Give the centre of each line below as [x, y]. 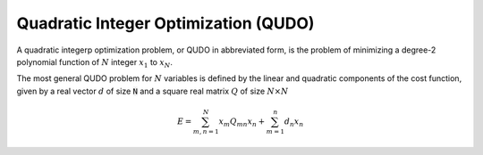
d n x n [294, 122]
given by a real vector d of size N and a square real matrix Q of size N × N [153, 91]
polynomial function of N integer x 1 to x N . [95, 63]
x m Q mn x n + [242, 122]
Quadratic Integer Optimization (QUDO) [165, 23]
